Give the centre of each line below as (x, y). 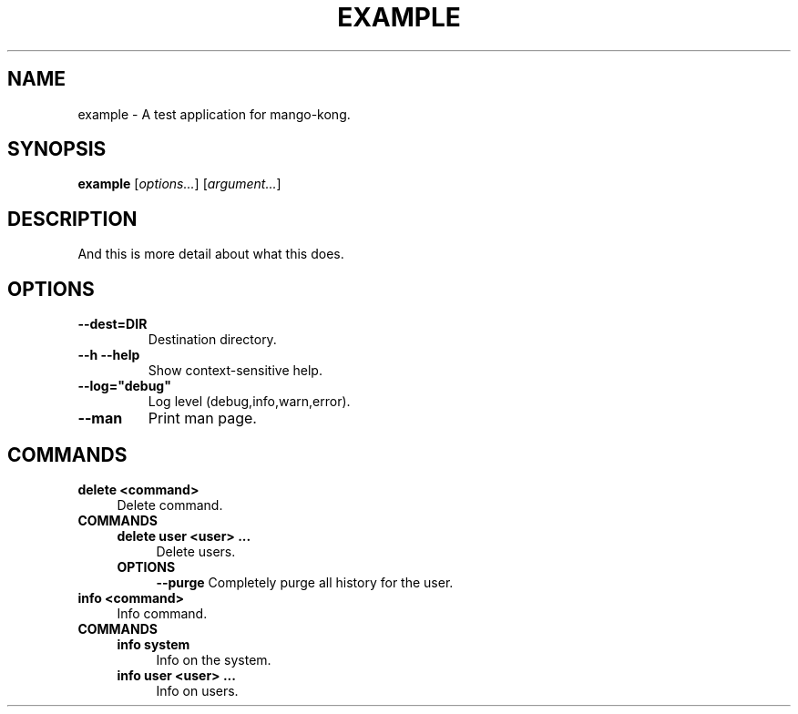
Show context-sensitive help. (235, 371)
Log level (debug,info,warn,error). (249, 402)
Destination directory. (212, 340)
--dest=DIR (113, 324)
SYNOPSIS (57, 149)
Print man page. (202, 418)
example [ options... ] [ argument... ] (179, 184)
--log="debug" (124, 386)
